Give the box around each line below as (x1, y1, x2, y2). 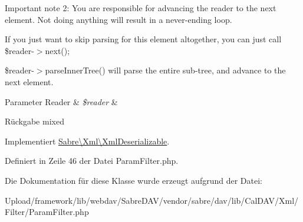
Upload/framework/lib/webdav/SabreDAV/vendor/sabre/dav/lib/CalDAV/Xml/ (5, 194, 299, 206)
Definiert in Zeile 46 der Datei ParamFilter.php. (5, 154, 179, 167)
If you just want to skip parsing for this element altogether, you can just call (5, 33, 282, 45)
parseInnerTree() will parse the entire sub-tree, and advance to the (45, 64, 286, 76)
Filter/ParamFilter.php (5, 206, 89, 218)
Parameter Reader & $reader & (5, 95, 118, 107)
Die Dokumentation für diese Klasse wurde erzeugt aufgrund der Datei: (5, 174, 262, 186)
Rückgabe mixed (5, 115, 64, 127)
